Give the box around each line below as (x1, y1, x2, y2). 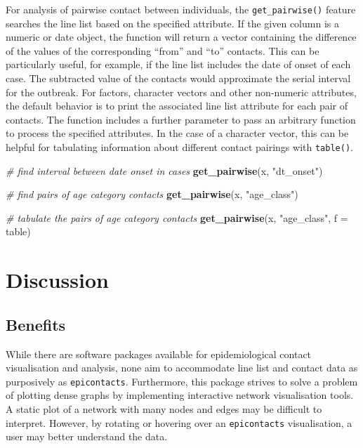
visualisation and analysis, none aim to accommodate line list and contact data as (6, 360, 358, 375)
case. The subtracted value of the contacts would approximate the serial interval (6, 71, 351, 86)
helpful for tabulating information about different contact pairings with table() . (6, 140, 353, 154)
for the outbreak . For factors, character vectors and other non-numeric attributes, (6, 84, 357, 99)
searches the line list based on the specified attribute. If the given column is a (6, 15, 339, 30)
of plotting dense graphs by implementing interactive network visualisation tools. (6, 388, 354, 402)
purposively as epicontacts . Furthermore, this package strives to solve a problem (6, 374, 358, 388)
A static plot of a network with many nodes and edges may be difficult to (6, 402, 322, 416)
